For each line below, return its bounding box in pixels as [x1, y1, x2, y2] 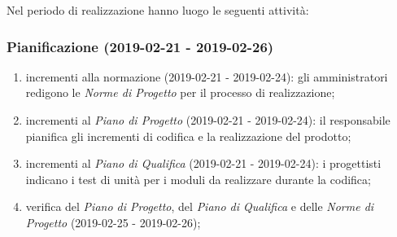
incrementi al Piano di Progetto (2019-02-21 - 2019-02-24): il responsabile [25, 112, 390, 128]
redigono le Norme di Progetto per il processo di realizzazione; [25, 84, 335, 101]
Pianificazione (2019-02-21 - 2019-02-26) [7, 36, 274, 56]
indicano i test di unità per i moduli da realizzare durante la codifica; [25, 170, 371, 187]
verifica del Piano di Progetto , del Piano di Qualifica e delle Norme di [25, 198, 374, 215]
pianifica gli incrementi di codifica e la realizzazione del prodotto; [25, 127, 351, 144]
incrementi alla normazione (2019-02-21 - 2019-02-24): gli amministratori [25, 68, 388, 85]
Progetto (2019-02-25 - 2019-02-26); [25, 213, 201, 230]
